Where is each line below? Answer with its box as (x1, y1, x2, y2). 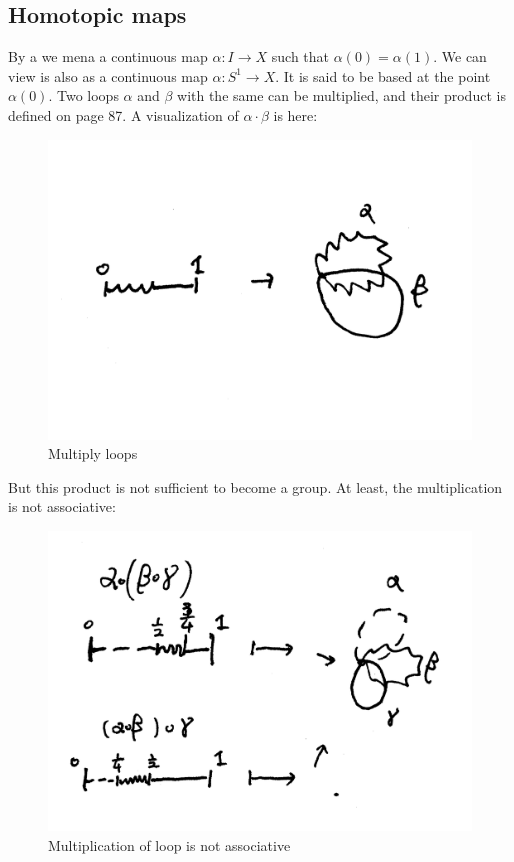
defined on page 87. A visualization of (8, 104, 239, 125)
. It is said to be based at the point (275, 65, 491, 86)
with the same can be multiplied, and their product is (177, 85, 506, 106)
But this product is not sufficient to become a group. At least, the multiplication (8, 476, 503, 497)
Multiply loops (48, 443, 138, 464)
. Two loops (48, 85, 119, 106)
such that (271, 46, 330, 67)
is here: (273, 104, 318, 125)
